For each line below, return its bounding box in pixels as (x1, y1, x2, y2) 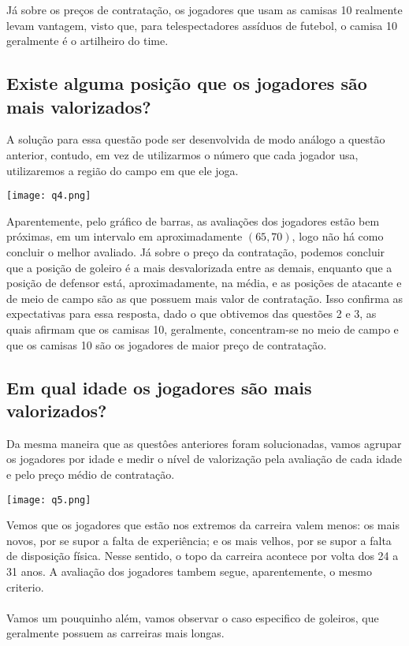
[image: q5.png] (6, 494, 91, 506)
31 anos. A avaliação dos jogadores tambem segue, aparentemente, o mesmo (6, 562, 372, 579)
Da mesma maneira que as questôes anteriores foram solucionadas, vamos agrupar (6, 435, 402, 451)
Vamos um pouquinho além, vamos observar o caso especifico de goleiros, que (6, 609, 379, 625)
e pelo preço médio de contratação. (6, 465, 175, 482)
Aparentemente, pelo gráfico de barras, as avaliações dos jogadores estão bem (6, 212, 380, 229)
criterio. (6, 578, 44, 595)
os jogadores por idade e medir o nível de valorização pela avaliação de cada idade (6, 450, 402, 467)
